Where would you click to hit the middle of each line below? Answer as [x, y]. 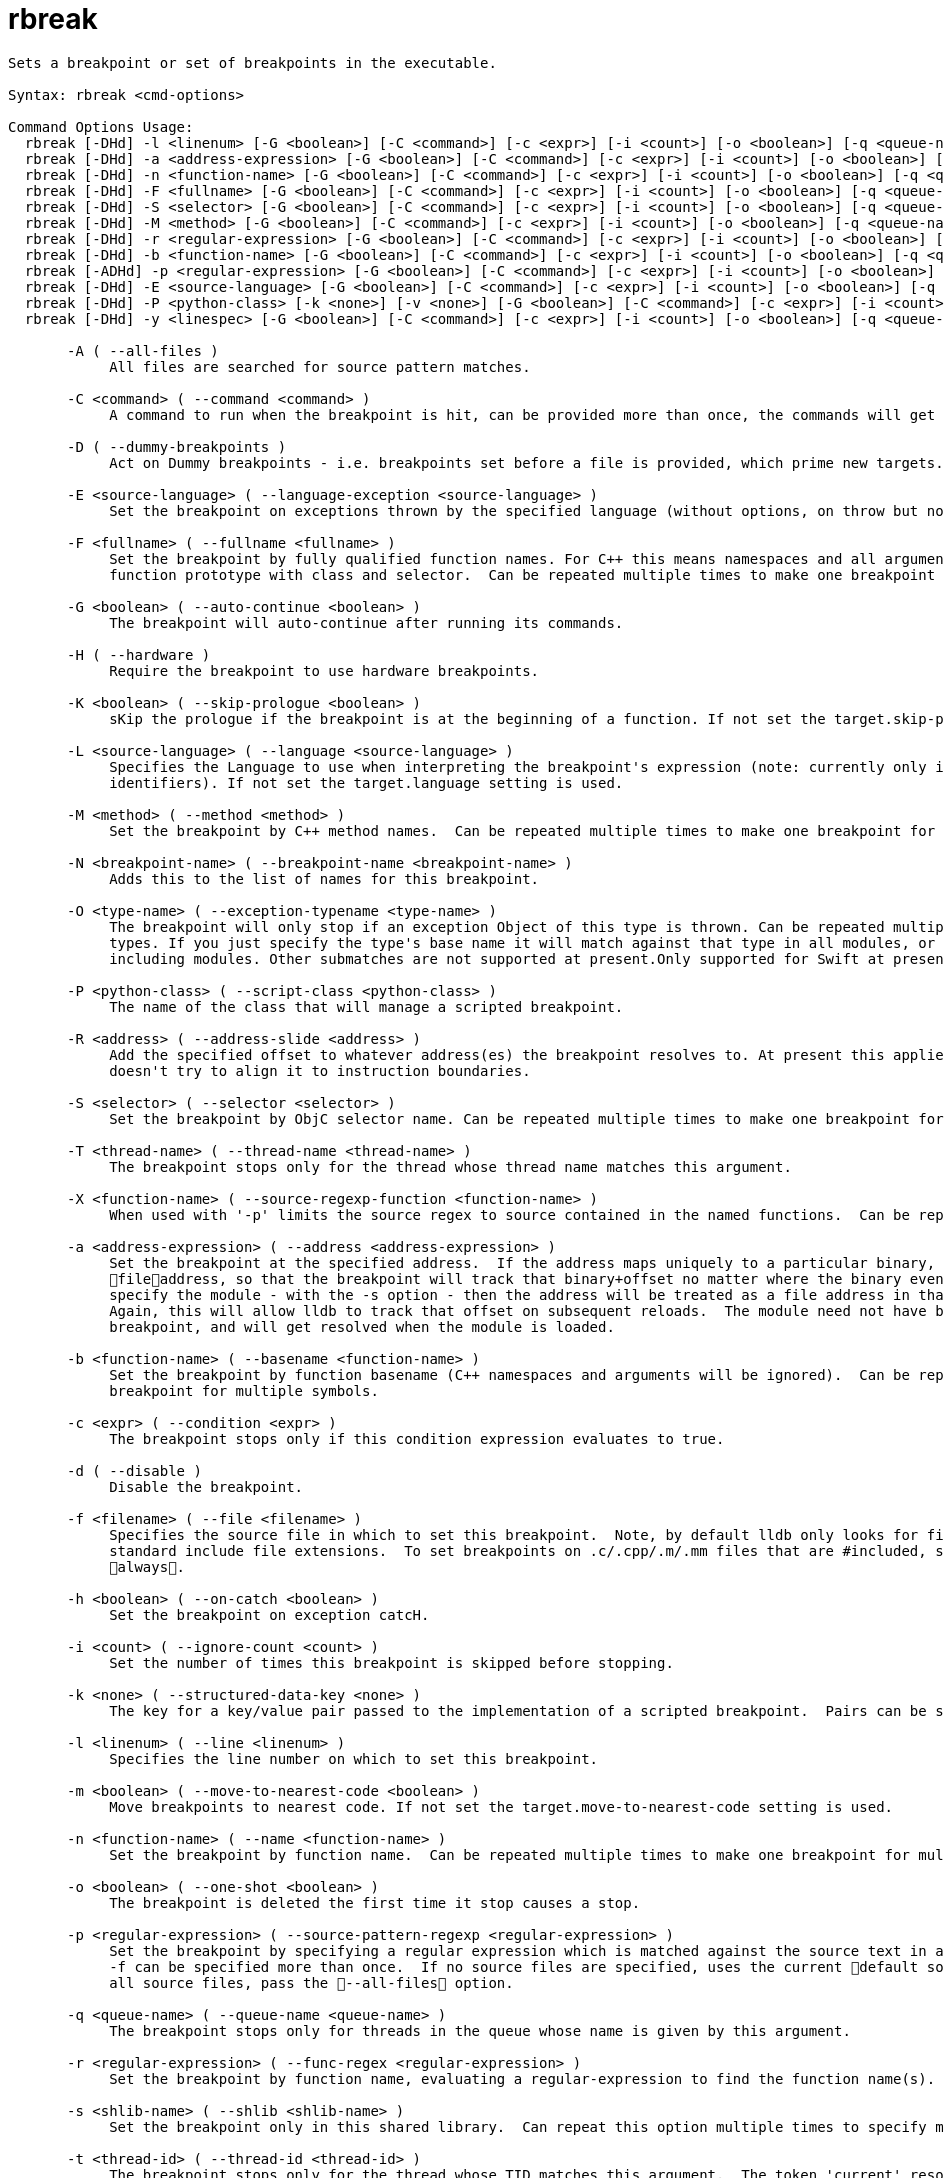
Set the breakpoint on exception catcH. [269, 1614]
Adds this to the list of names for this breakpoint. [324, 878]
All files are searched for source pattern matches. [320, 366]
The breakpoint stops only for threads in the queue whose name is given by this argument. [480, 2030]
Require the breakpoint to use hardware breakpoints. [324, 670]
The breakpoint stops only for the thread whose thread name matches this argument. [450, 1166]
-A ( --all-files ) [143, 350]
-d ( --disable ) [134, 1470]
